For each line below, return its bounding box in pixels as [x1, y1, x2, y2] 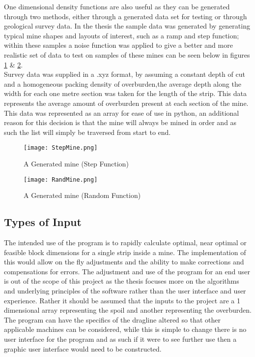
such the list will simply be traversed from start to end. [4, 127, 171, 137]
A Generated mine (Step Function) [24, 158, 129, 168]
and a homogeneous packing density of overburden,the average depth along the [4, 78, 241, 89]
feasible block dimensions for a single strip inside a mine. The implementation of [4, 247, 246, 257]
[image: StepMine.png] [24, 144, 98, 152]
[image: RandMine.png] [24, 176, 98, 183]
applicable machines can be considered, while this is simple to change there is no [4, 324, 247, 334]
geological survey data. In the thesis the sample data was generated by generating [4, 21, 250, 31]
